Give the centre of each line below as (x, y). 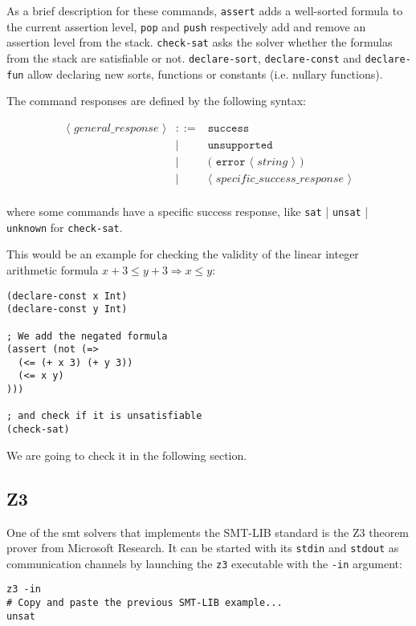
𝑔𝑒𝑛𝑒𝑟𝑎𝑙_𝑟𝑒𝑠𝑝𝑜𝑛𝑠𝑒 (116, 128)
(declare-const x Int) (67, 296)
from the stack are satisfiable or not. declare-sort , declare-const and (184, 57)
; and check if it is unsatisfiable (104, 416)
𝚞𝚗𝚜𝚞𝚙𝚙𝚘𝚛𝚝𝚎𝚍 (240, 145)
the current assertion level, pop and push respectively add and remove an (186, 26)
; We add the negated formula (87, 336)
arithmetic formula (53, 269)
